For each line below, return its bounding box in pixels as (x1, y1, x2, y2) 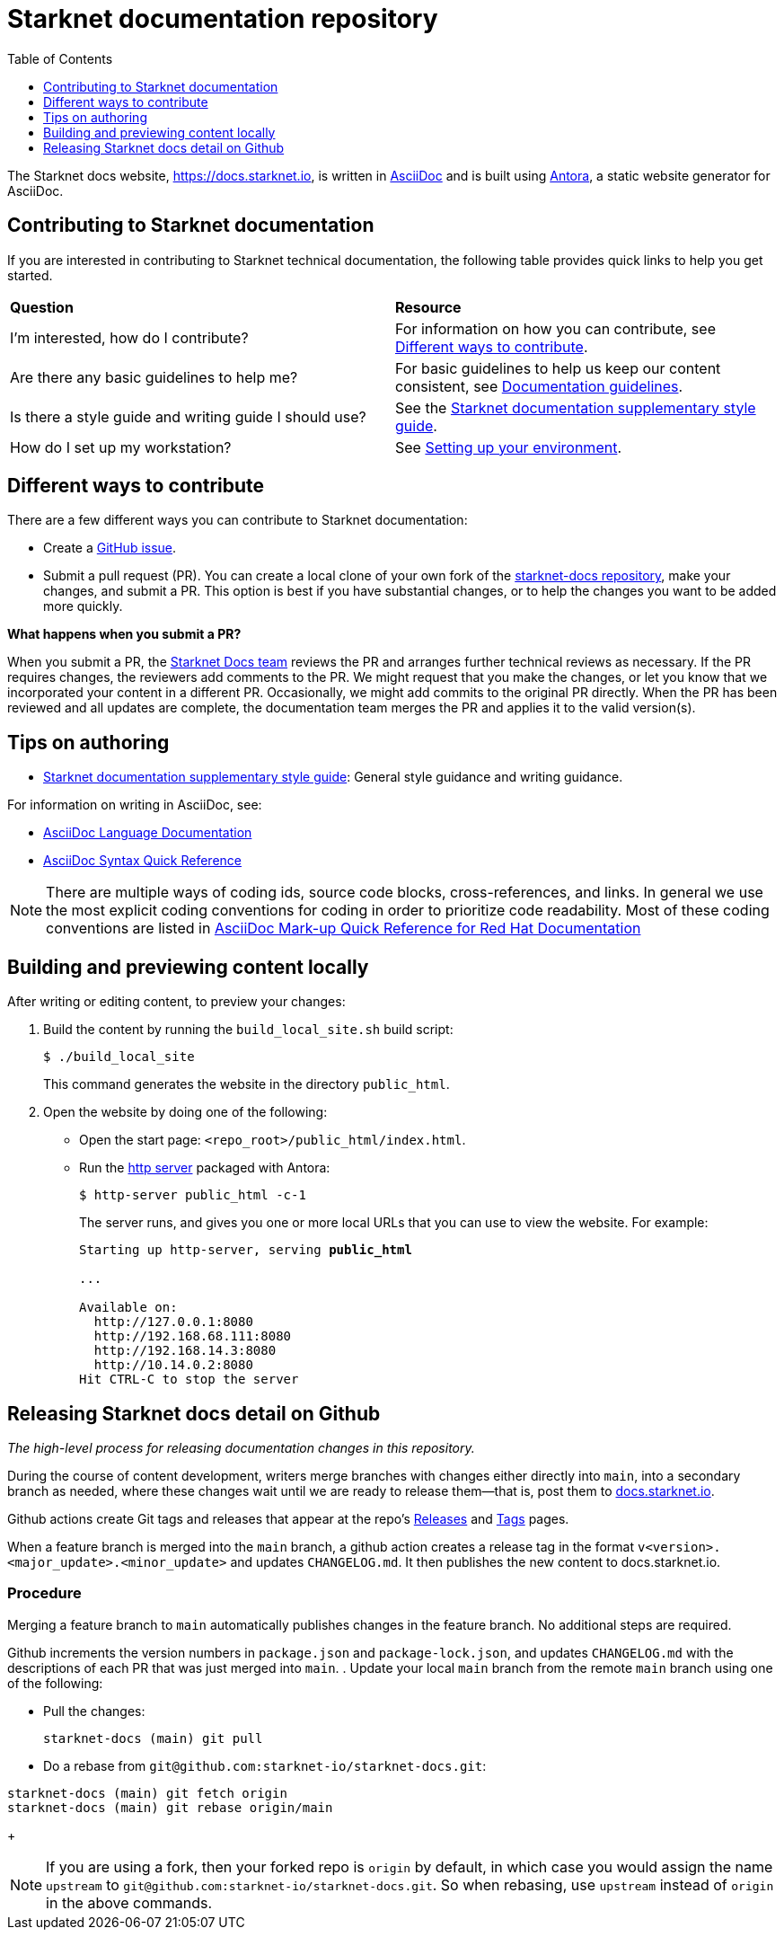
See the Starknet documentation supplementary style (395, 398, 756, 417)
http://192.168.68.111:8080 (93, 1329, 292, 1344)
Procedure (7, 1584, 82, 1603)
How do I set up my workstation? (10, 438, 232, 456)
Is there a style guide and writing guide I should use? (10, 407, 366, 426)
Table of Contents (7, 50, 113, 66)
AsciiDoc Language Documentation (43, 825, 252, 841)
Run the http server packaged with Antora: (79, 1160, 330, 1176)
